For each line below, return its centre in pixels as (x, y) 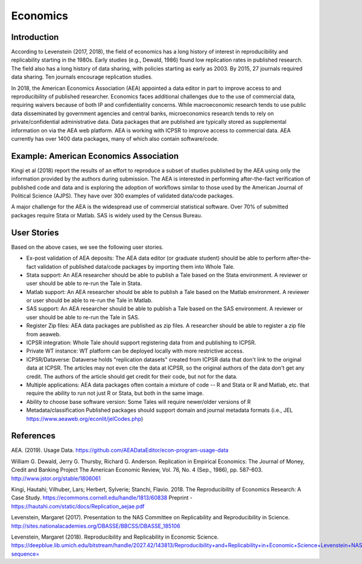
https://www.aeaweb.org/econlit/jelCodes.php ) (85, 418)
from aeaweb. (43, 334)
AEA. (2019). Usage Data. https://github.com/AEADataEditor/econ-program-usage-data (120, 450)
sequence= (25, 554)
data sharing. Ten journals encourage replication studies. (82, 77)
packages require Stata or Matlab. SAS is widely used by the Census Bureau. (107, 215)
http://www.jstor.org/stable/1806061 (56, 478)
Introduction (35, 37)
